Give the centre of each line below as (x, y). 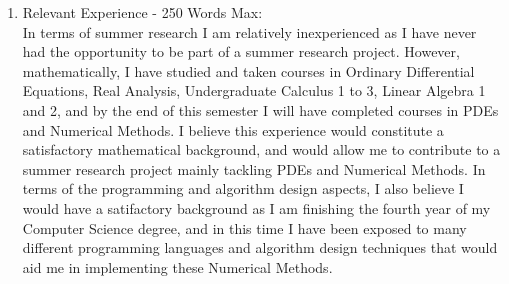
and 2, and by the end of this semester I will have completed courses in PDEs (260, 109)
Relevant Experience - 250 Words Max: (142, 12)
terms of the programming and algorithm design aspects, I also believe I (243, 188)
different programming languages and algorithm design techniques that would (260, 247)
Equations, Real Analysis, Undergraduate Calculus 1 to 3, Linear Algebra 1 (254, 90)
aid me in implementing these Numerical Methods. (177, 266)
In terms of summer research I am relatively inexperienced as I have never (249, 31)
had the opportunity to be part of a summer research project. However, (241, 51)
